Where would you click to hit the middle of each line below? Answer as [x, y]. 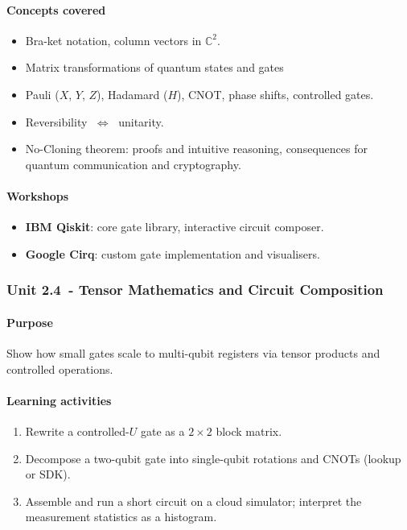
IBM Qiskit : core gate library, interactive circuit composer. [175, 227]
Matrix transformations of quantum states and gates [154, 67]
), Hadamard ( [132, 94]
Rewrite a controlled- [77, 431]
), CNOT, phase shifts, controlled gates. [275, 94]
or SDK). [48, 474]
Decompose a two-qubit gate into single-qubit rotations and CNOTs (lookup [213, 458]
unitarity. [141, 121]
